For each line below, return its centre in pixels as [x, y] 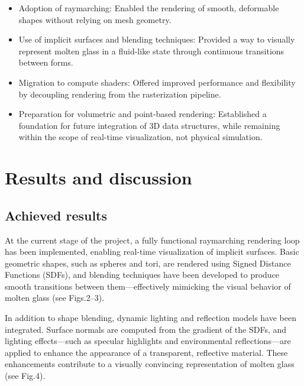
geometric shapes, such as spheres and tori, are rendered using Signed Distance [148, 263]
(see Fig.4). [25, 376]
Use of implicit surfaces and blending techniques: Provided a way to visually [157, 39]
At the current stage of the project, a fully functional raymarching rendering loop [152, 240]
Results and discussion [98, 178]
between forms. [46, 62]
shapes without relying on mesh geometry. [95, 19]
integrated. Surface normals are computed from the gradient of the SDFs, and [146, 329]
